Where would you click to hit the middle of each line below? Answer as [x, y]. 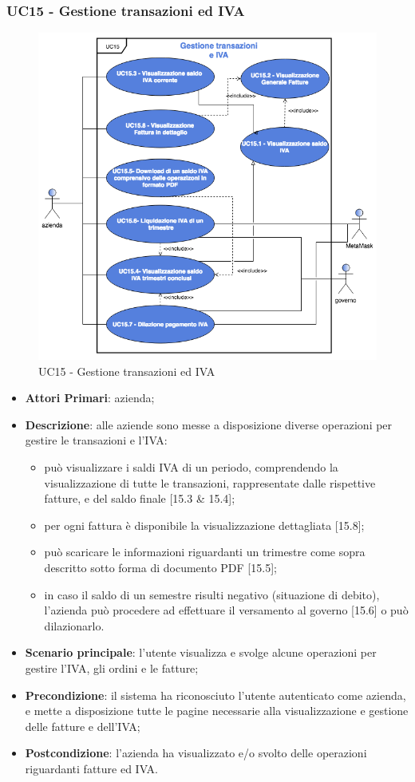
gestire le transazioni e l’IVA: [96, 440]
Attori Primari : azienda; [90, 398]
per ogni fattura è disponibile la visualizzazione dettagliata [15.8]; [204, 525]
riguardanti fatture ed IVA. [92, 768]
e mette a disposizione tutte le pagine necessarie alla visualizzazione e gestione [217, 711]
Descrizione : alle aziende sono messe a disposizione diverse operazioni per [209, 424]
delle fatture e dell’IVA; [83, 726]
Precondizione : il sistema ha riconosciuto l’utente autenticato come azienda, [215, 695]
